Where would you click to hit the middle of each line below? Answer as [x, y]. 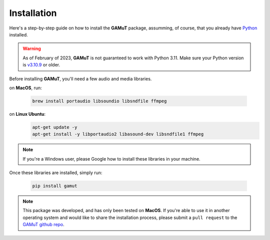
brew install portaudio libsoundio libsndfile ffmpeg [99, 101]
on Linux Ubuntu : [27, 114]
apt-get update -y [55, 127]
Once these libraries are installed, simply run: [56, 173]
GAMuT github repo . [43, 225]
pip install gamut [55, 186]
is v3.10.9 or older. [41, 65]
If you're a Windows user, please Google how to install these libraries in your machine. [111, 159]
